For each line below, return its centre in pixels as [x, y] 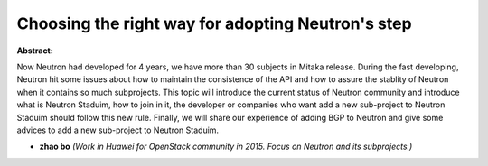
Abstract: [35, 51]
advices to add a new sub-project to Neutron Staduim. [118, 130]
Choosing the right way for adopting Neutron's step [214, 23]
